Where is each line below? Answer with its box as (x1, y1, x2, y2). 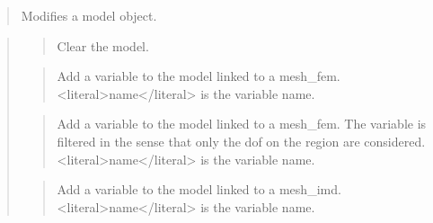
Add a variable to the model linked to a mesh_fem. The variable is (57, 114, 427, 133)
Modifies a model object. (21, 6, 157, 24)
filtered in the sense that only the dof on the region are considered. (57, 131, 426, 150)
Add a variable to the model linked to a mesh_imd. (57, 180, 341, 199)
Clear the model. (57, 36, 149, 55)
